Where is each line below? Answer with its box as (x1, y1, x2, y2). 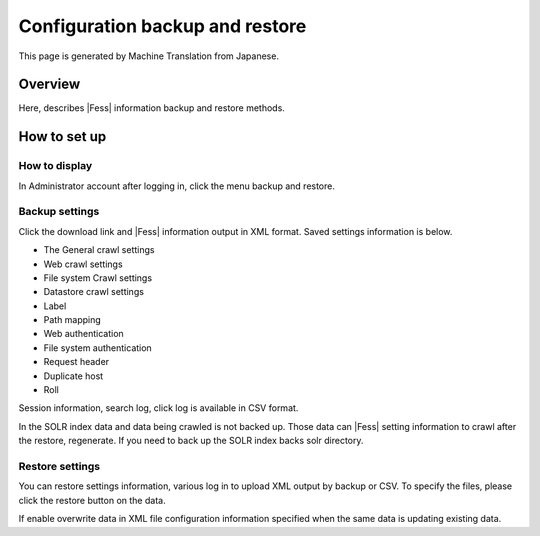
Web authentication (43, 328, 124, 340)
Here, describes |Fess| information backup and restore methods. (18, 102, 285, 114)
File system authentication (43, 341, 152, 354)
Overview (18, 76, 81, 93)
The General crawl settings (43, 244, 155, 256)
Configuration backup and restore (18, 15, 307, 37)
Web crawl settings (43, 258, 124, 270)
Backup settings (18, 205, 100, 219)
